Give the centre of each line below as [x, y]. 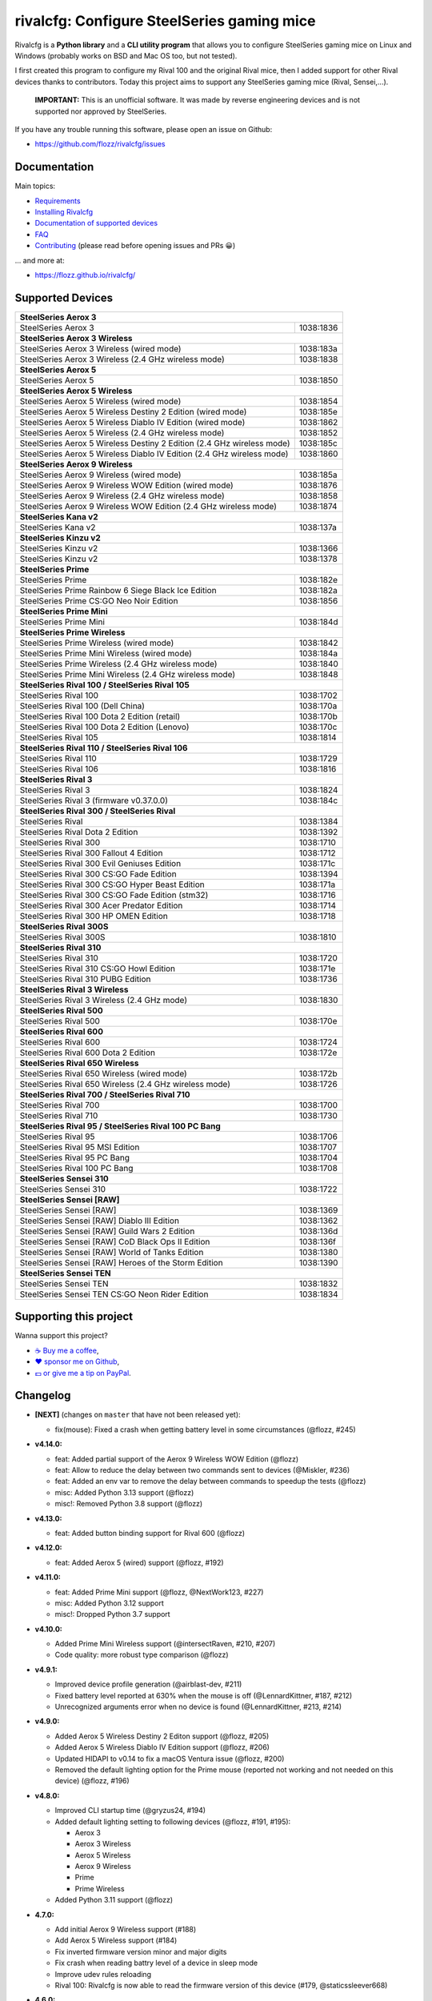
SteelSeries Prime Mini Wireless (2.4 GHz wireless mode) [128, 674]
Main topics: [35, 186]
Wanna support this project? [61, 1336]
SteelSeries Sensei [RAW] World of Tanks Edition [112, 1252]
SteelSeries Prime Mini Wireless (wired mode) [106, 653]
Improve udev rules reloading [103, 1974]
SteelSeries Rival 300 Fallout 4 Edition [91, 852]
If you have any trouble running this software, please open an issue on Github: [144, 129]
